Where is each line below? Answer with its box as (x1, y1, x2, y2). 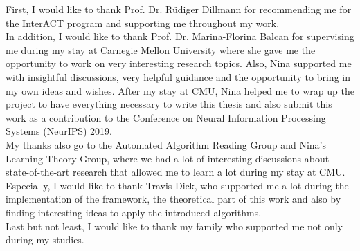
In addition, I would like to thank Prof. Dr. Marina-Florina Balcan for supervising (6, 29, 354, 44)
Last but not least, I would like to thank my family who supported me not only (6, 219, 343, 233)
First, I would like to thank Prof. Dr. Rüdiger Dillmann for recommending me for (6, 2, 352, 16)
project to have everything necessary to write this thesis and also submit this (6, 97, 332, 111)
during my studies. (6, 232, 84, 247)
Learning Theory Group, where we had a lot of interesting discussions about (6, 151, 330, 165)
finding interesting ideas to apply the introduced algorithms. (6, 205, 262, 219)
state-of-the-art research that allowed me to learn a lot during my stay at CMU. (6, 165, 345, 179)
